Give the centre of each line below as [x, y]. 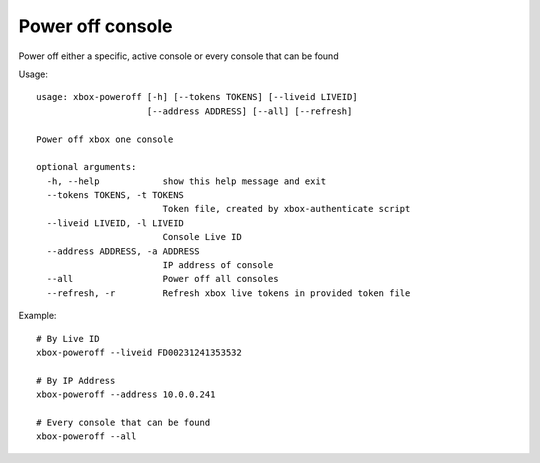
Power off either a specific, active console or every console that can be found [178, 56]
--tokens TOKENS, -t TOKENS [115, 195]
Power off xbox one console [105, 139]
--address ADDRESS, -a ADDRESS [123, 251]
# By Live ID [68, 338]
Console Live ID [202, 237]
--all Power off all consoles [162, 279]
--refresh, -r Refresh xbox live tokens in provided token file [228, 293]
